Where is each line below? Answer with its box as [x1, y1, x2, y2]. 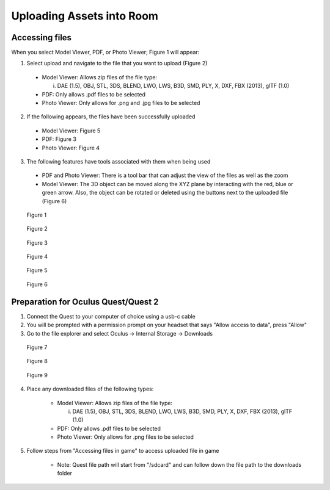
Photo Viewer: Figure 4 [42, 144, 100, 151]
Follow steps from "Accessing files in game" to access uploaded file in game [26, 447, 219, 455]
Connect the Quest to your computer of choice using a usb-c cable [26, 312, 196, 320]
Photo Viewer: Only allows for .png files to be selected [57, 433, 194, 441]
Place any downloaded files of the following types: [26, 385, 154, 393]
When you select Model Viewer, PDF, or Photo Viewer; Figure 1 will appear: [11, 49, 200, 56]
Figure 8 [26, 358, 48, 365]
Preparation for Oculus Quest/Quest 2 [11, 297, 159, 307]
